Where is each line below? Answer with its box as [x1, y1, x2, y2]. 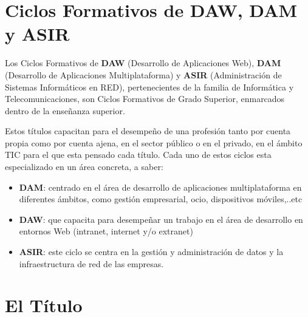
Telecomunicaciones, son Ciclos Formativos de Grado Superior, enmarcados [5, 92, 285, 105]
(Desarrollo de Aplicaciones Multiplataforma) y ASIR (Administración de [5, 68, 282, 81]
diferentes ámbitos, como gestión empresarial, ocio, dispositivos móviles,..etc [19, 193, 303, 205]
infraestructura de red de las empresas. [19, 257, 164, 270]
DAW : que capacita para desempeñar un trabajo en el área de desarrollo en [19, 213, 303, 225]
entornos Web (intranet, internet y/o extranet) [19, 225, 193, 237]
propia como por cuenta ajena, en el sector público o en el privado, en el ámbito [5, 136, 303, 149]
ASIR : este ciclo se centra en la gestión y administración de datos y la [19, 245, 284, 258]
